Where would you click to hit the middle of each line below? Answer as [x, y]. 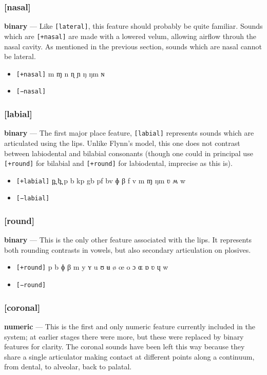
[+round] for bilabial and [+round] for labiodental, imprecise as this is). [118, 163]
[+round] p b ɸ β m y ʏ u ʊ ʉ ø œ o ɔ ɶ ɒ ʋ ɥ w [92, 267]
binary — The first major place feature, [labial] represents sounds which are [129, 133]
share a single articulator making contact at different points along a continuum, [129, 356]
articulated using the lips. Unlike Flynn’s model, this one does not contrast [122, 143]
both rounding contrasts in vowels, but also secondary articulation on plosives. [128, 249]
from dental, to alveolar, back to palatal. [68, 367]
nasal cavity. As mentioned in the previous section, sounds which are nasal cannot [133, 46]
